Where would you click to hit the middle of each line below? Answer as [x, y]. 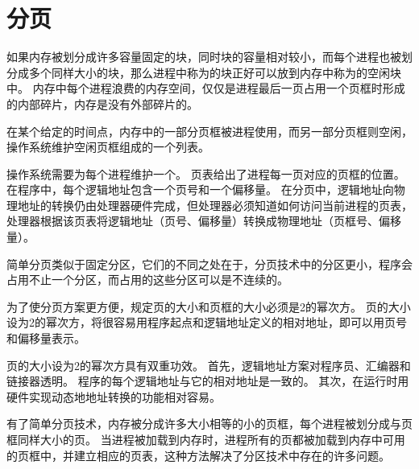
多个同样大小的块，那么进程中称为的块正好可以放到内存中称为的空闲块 [215, 72]
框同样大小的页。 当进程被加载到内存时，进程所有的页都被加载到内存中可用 [206, 439]
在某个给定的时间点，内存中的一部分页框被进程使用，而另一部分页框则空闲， [209, 131]
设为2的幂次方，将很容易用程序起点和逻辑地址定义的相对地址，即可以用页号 [207, 322]
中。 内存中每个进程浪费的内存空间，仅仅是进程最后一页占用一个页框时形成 [206, 88]
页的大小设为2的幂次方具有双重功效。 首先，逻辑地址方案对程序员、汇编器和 [209, 365]
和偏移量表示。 [46, 338]
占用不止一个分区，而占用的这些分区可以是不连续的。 [147, 280]
